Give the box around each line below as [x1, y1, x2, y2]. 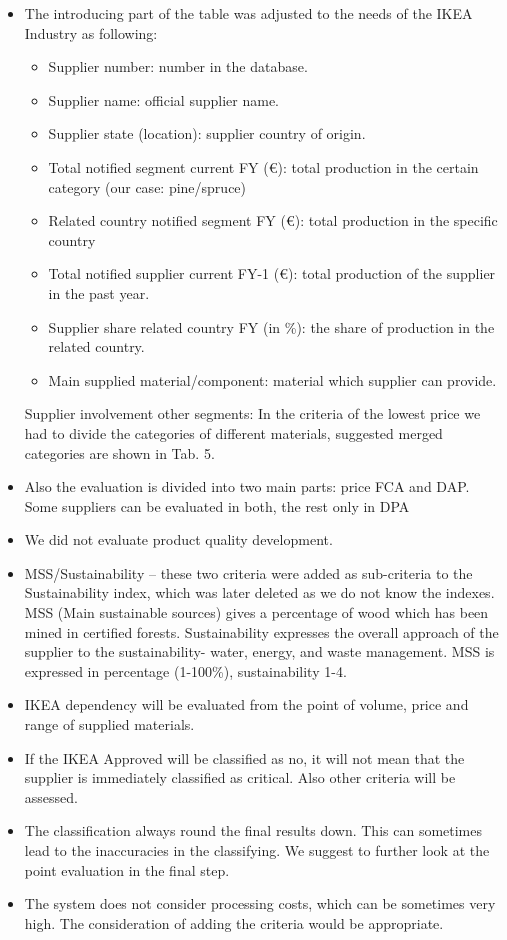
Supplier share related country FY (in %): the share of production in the [48, 316, 495, 337]
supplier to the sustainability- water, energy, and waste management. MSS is [24, 641, 495, 662]
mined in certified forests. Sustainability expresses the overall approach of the [24, 621, 499, 642]
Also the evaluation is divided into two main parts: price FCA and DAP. [24, 476, 470, 497]
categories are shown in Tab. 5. [24, 442, 215, 463]
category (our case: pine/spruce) [48, 176, 247, 197]
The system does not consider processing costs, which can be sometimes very [24, 893, 496, 914]
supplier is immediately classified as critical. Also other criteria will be [24, 767, 456, 788]
